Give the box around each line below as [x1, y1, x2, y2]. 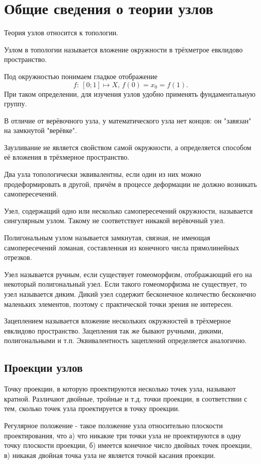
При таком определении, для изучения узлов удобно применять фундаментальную [4, 88, 256, 99]
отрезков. [4, 252, 32, 262]
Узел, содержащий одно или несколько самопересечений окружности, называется [4, 205, 253, 216]
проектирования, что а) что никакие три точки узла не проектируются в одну [4, 430, 241, 440]
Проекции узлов [4, 360, 83, 375]
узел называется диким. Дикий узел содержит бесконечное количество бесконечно [4, 289, 256, 299]
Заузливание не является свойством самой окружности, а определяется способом [4, 142, 251, 152]
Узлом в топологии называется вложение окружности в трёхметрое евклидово [4, 44, 243, 54]
